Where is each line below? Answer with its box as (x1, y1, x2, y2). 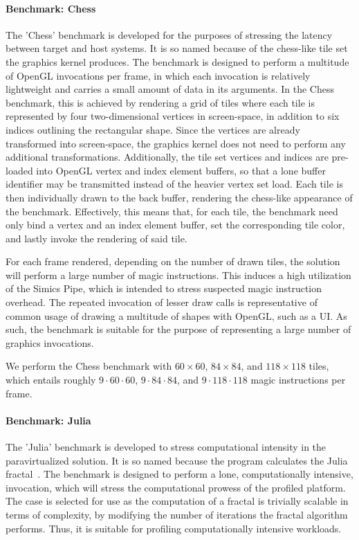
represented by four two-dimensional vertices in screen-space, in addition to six (6, 109, 340, 123)
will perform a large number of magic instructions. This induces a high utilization (6, 267, 351, 282)
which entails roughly (6, 372, 96, 387)
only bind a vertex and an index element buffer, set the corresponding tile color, (6, 217, 345, 232)
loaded (6, 163, 33, 177)
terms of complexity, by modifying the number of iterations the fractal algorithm (6, 507, 348, 521)
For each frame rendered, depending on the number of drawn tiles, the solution (6, 254, 340, 269)
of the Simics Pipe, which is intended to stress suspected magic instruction (6, 281, 322, 296)
